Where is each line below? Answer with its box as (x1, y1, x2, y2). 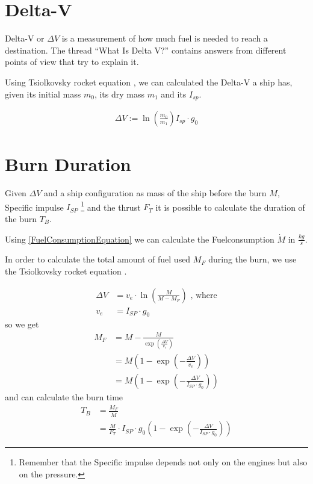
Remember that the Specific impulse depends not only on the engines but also (19, 456, 308, 468)
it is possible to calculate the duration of (155, 200, 305, 213)
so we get (5, 318, 39, 330)
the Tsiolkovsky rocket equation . (5, 264, 127, 277)
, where (190, 291, 217, 300)
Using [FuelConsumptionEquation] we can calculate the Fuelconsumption (5, 232, 274, 245)
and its (161, 87, 187, 100)
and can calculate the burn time (5, 390, 123, 403)
